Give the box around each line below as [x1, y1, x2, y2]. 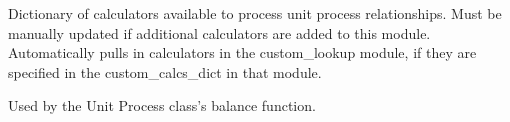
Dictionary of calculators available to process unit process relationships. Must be [8, 3, 502, 23]
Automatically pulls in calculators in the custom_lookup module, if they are [8, 42, 477, 63]
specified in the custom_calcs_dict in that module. [8, 61, 322, 82]
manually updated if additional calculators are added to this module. [8, 22, 431, 43]
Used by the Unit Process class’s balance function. [8, 95, 316, 116]
